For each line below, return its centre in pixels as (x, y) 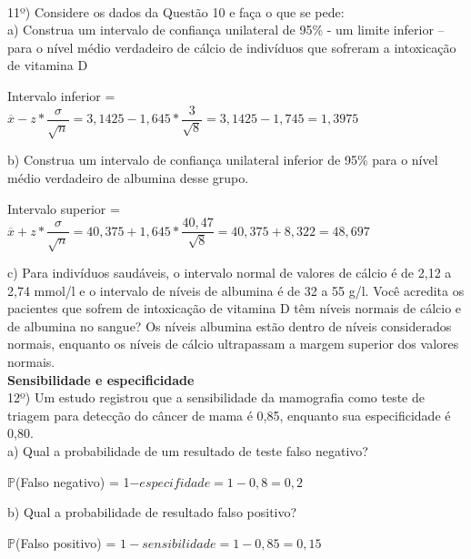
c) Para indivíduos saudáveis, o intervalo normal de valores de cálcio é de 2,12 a (230, 272)
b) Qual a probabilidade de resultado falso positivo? (152, 512)
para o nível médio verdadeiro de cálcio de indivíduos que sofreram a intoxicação (232, 47)
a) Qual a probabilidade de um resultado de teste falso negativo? (188, 450)
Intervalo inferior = (61, 95)
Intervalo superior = (64, 208)
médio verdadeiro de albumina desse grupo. (128, 177)
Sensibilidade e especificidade (101, 379)
